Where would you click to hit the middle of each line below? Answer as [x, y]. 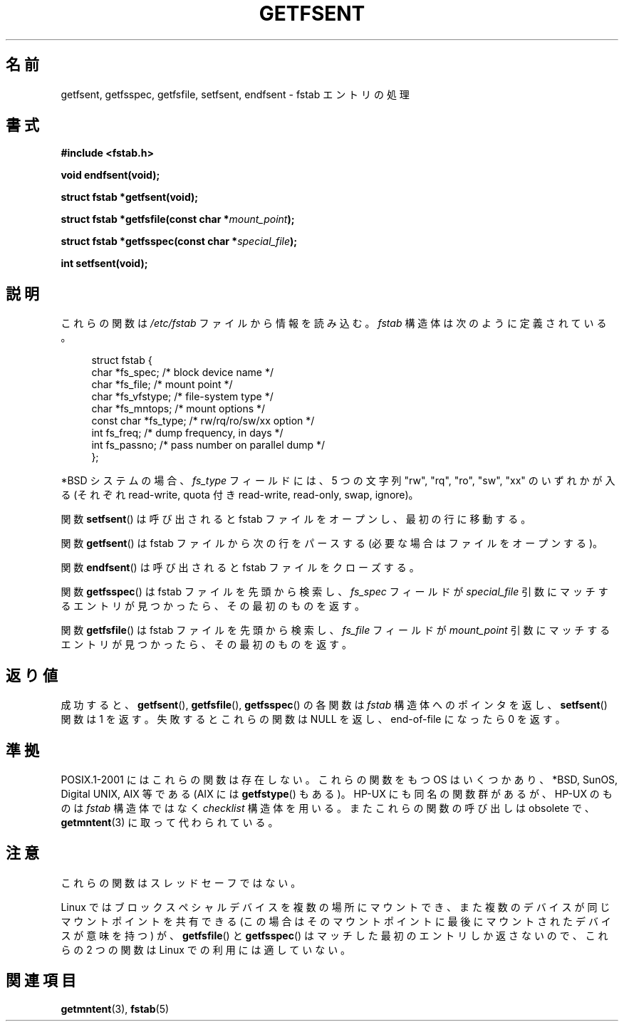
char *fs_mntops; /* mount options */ [178, 409]
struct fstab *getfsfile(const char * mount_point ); [178, 219]
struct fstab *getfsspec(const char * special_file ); [179, 241]
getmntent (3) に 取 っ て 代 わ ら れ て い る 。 [170, 822]
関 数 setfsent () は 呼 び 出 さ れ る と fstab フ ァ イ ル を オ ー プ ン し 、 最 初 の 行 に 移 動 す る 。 [296, 519]
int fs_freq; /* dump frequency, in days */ [187, 433]
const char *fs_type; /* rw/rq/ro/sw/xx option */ [203, 421]
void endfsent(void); [110, 175]
